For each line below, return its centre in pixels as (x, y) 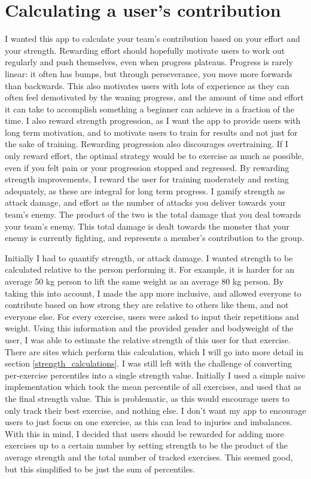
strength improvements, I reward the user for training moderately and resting (147, 179)
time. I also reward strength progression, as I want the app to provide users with (153, 120)
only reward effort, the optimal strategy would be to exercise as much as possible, (154, 156)
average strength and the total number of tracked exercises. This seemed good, (149, 457)
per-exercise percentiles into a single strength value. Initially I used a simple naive (155, 375)
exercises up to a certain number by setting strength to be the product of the (146, 445)
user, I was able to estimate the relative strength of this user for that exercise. (148, 339)
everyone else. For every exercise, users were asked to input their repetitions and (152, 316)
